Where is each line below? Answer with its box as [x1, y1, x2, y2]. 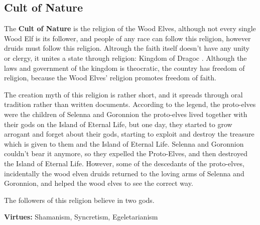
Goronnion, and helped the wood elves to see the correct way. [4, 178, 193, 188]
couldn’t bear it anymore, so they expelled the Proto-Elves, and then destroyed [4, 148, 247, 159]
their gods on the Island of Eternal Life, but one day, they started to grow [4, 119, 232, 129]
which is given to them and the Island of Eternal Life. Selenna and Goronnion [4, 138, 244, 149]
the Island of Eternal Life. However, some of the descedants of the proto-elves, [4, 158, 244, 168]
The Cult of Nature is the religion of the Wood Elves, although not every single [4, 23, 256, 34]
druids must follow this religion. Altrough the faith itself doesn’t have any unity [4, 43, 250, 53]
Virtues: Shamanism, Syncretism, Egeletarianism [4, 211, 158, 222]
